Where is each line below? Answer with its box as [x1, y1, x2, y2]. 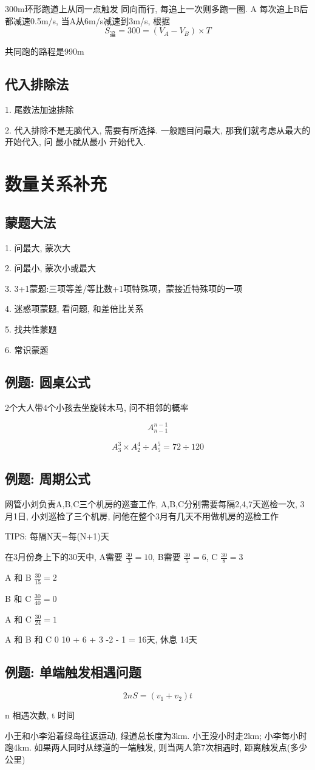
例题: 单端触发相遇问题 [5, 663, 141, 681]
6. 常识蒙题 [5, 343, 49, 356]
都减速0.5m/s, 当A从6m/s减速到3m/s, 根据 [5, 14, 171, 27]
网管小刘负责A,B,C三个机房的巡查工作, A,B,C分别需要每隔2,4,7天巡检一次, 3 [5, 498, 305, 510]
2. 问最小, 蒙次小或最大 [5, 262, 97, 274]
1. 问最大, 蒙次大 [5, 241, 71, 254]
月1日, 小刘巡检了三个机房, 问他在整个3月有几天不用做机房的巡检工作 [5, 509, 279, 522]
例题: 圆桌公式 [5, 373, 90, 391]
